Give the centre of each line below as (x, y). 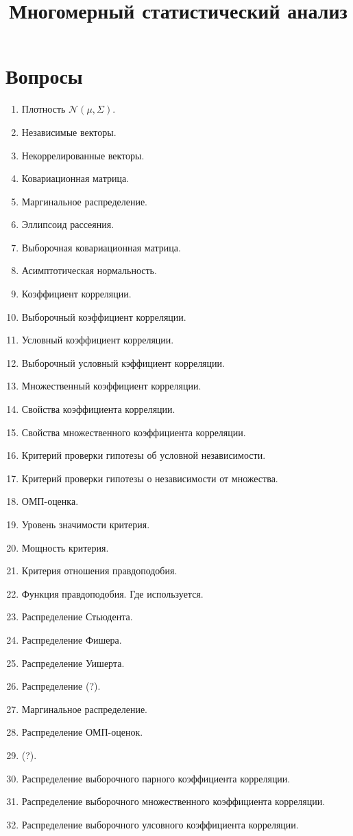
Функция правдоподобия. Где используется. (112, 593)
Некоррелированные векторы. (83, 155)
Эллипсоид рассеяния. (68, 224)
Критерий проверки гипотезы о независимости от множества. (150, 478)
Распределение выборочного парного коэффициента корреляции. (156, 778)
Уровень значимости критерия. (86, 524)
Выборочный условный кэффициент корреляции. (123, 362)
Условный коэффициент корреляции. (98, 340)
